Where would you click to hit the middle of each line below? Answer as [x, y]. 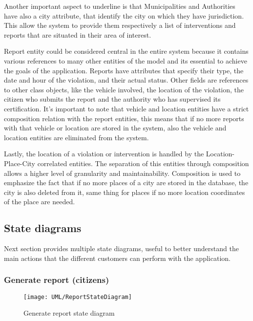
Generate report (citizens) [57, 280]
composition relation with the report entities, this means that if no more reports [124, 118]
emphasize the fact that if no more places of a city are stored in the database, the [126, 182]
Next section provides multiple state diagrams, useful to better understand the [121, 248]
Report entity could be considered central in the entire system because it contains [126, 51]
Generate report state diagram [69, 313]
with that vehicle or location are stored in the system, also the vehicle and [115, 128]
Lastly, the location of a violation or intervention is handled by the [104, 154]
